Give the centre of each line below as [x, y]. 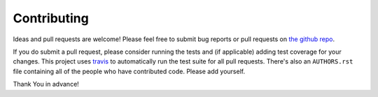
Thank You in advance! [46, 84]
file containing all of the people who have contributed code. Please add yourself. [129, 71]
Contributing [51, 18]
